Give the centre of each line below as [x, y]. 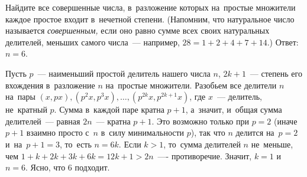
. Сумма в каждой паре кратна [109, 109]
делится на [255, 132]
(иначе [286, 121]
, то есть [76, 144]
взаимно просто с [58, 132]
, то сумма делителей [202, 144]
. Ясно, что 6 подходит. [68, 167]
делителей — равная [43, 121]
